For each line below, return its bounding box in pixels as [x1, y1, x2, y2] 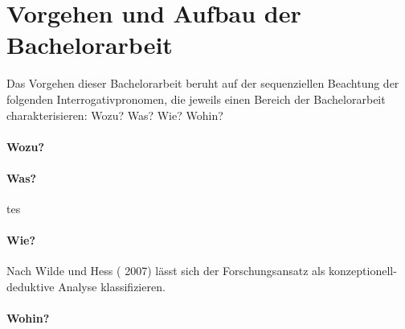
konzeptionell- [329, 262, 397, 279]
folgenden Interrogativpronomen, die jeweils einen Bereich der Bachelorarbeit [6, 90, 386, 107]
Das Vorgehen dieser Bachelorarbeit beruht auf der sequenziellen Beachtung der [6, 75, 399, 92]
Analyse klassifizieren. [58, 278, 166, 295]
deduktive [6, 278, 55, 295]
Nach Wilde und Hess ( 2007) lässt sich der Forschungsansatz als [6, 262, 325, 279]
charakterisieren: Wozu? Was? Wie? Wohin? [6, 106, 223, 123]
